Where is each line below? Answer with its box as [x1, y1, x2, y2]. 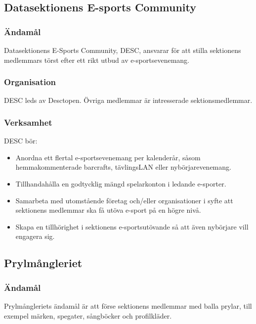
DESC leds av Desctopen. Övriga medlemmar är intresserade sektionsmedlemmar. [4, 95, 253, 105]
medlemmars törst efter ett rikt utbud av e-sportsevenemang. [4, 54, 189, 65]
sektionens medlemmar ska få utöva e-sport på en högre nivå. [15, 205, 201, 215]
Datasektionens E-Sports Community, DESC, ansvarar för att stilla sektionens [4, 45, 241, 55]
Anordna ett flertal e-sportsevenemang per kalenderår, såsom [15, 152, 201, 162]
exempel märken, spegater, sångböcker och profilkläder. [4, 310, 172, 321]
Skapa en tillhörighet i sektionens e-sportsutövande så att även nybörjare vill [15, 221, 249, 231]
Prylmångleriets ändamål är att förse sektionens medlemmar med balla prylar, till [4, 300, 252, 311]
